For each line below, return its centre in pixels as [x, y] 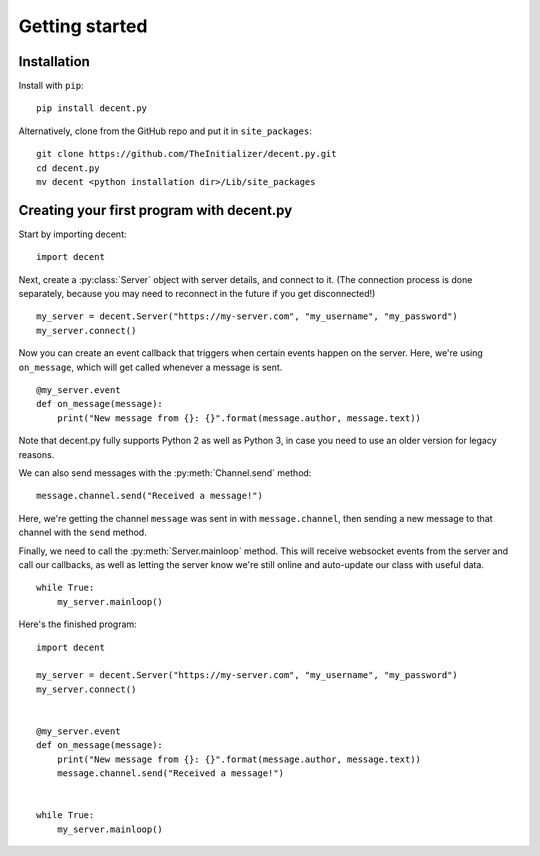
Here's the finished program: [77, 624]
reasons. [36, 454]
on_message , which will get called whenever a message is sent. [150, 367]
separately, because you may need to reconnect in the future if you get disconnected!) [197, 294]
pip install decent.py [92, 108]
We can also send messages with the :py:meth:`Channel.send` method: [165, 473]
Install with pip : [51, 86]
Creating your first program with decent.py [155, 210]
